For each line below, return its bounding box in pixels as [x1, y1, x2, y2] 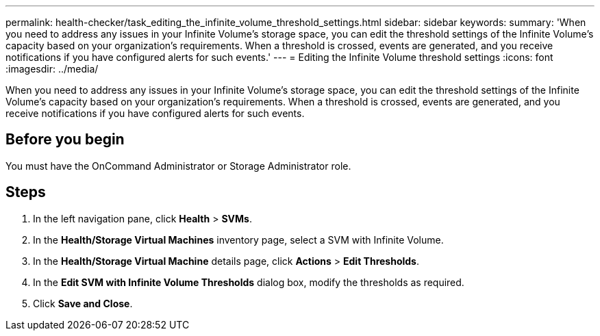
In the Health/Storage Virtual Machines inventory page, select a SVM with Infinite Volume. [33, 233, 444, 246]
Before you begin [5, 131, 125, 148]
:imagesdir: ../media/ [5, 63, 99, 75]
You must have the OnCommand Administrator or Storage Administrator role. [5, 159, 351, 172]
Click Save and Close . [33, 297, 133, 309]
